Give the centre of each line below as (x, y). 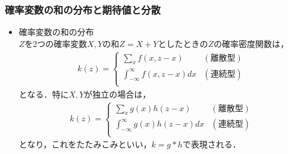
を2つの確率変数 (56, 43)
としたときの (183, 43)
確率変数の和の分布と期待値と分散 (83, 9)
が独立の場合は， (118, 94)
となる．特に (44, 94)
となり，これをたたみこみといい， (85, 144)
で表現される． (212, 144)
